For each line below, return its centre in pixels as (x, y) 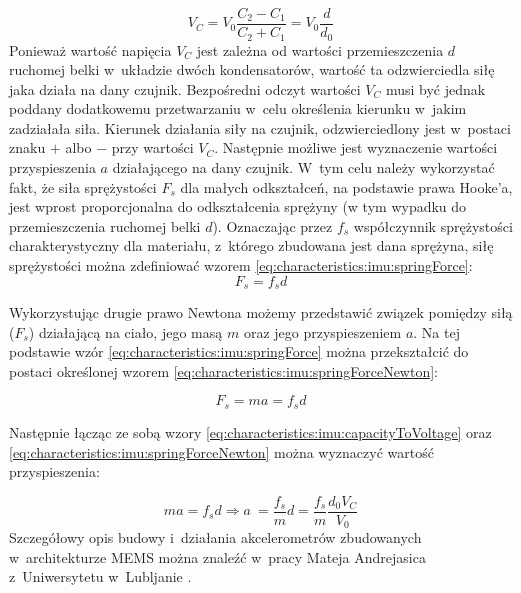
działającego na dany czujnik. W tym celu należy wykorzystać (303, 167)
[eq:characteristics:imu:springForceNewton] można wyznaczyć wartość (221, 451)
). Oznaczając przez (272, 225)
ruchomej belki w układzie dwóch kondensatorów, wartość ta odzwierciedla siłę (252, 69)
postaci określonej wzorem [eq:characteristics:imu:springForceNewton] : (223, 370)
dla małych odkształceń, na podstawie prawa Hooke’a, (346, 186)
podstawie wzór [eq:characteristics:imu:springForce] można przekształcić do (239, 351)
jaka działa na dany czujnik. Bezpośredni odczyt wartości (185, 88)
